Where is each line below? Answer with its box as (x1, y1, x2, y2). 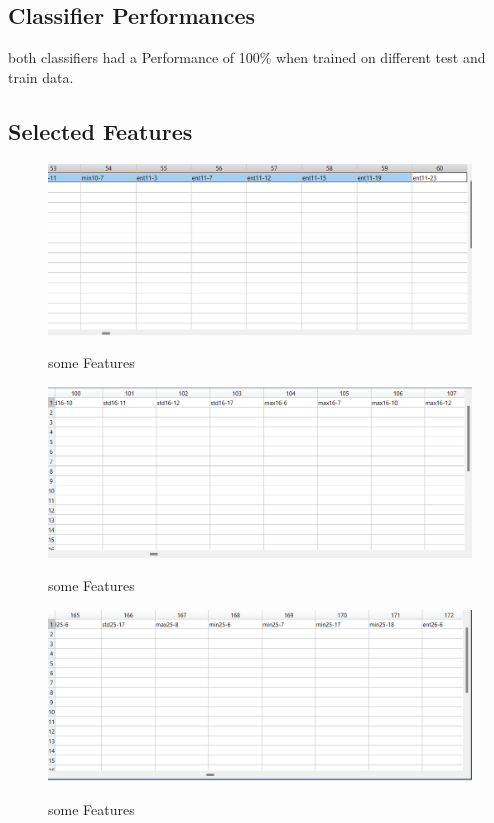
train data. (8, 66, 74, 87)
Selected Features (8, 115, 193, 146)
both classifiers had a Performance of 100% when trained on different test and (8, 47, 486, 68)
